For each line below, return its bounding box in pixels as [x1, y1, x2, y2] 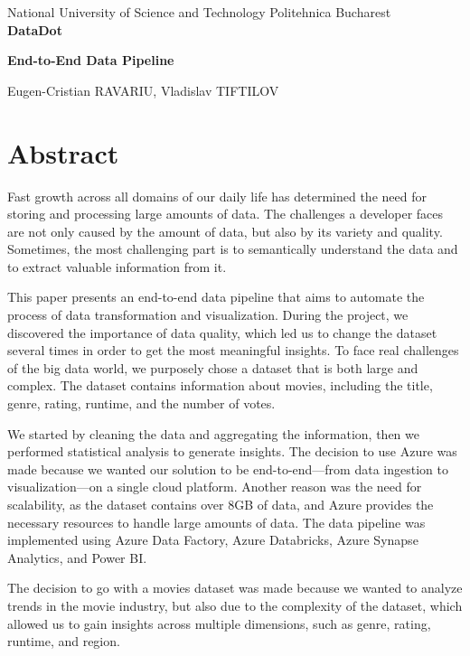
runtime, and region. [7, 632, 120, 651]
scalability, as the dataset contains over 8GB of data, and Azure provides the [7, 495, 434, 513]
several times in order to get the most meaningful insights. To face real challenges [7, 341, 459, 360]
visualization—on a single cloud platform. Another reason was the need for [7, 477, 422, 496]
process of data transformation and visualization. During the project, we [7, 305, 409, 324]
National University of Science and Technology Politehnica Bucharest [7, 3, 391, 21]
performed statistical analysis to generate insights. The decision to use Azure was [7, 442, 457, 461]
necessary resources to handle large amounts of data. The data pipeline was [7, 512, 426, 531]
